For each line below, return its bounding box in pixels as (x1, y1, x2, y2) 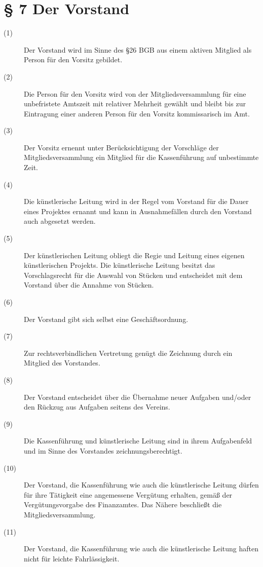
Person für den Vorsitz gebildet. (24, 54, 123, 65)
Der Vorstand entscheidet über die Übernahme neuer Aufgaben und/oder (24, 391, 251, 402)
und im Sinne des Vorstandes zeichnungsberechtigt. (24, 445, 182, 456)
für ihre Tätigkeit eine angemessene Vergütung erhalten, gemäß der (24, 489, 233, 500)
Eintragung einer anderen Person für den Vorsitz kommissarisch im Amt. (24, 108, 250, 118)
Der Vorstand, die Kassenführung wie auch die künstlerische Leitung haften (24, 543, 258, 554)
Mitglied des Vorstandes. (24, 357, 100, 368)
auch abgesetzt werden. (24, 216, 96, 226)
